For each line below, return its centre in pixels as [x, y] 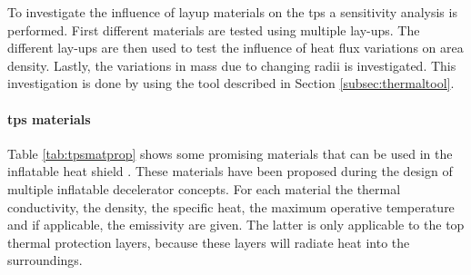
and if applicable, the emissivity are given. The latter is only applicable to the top [236, 225]
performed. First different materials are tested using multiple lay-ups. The [214, 29]
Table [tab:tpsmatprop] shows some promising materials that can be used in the [230, 153]
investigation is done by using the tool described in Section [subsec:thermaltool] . [231, 83]
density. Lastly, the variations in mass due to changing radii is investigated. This [232, 65]
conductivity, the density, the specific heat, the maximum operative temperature [231, 206]
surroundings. [45, 260]
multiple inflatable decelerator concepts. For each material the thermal [204, 188]
